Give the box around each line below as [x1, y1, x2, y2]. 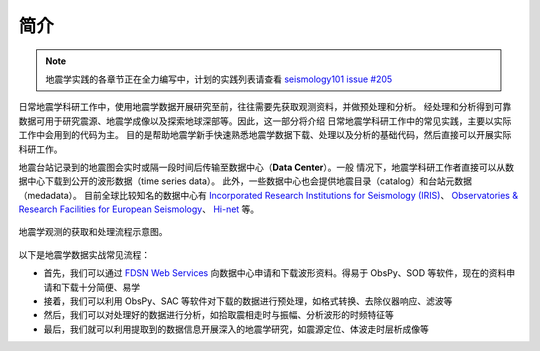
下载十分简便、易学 [60, 281, 140, 293]
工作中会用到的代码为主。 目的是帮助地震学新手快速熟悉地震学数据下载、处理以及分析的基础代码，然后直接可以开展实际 [18, 129, 512, 141]
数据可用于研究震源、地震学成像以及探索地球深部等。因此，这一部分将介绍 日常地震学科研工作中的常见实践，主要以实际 [18, 115, 512, 127]
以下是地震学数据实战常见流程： [18, 248, 150, 260]
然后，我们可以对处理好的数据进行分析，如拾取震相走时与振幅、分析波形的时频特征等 [43, 309, 394, 321]
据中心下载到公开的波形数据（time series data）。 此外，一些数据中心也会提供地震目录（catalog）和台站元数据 [18, 175, 472, 187]
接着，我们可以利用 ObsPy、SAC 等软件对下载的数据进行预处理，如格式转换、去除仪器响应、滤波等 [43, 295, 453, 307]
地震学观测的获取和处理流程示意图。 [18, 226, 168, 238]
